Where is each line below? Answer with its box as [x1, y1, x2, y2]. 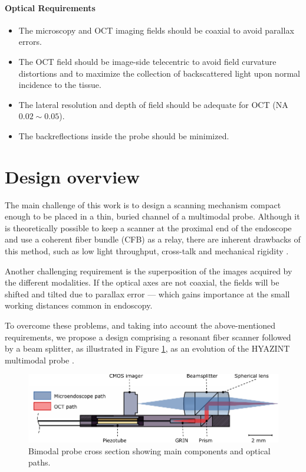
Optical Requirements [5, 1, 96, 14]
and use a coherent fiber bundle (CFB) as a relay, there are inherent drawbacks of [5, 233, 301, 245]
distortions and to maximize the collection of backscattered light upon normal [18, 67, 300, 79]
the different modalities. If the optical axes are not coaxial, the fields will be [5, 276, 279, 289]
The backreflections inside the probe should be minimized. [18, 129, 229, 142]
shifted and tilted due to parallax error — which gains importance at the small [5, 287, 290, 300]
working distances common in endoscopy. [5, 299, 153, 312]
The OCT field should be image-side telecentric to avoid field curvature [18, 55, 277, 67]
